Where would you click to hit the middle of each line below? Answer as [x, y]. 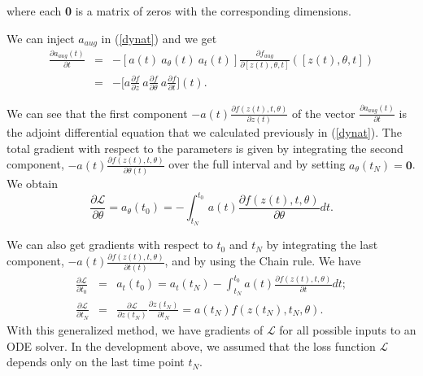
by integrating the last [322, 245]
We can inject [41, 38]
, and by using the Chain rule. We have [263, 261]
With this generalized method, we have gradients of [135, 330]
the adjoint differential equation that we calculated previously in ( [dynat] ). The [204, 132]
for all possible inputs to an [348, 330]
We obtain [33, 184]
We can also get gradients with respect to [110, 245]
